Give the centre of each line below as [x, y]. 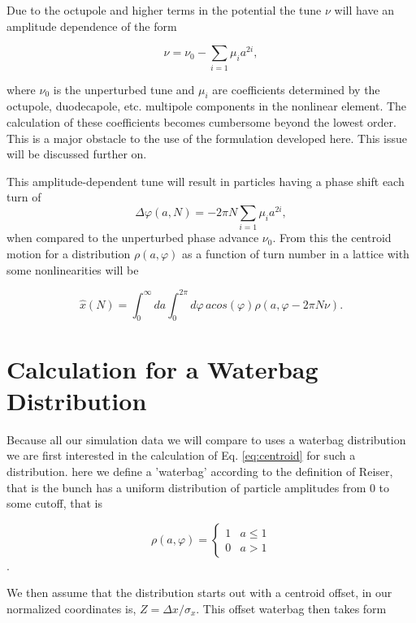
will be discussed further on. [77, 154]
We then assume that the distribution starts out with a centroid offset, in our [199, 593]
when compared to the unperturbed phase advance [133, 238]
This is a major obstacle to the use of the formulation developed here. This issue [207, 138]
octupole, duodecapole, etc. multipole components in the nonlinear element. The [207, 106]
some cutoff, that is [54, 503]
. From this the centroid [332, 238]
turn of [24, 197]
